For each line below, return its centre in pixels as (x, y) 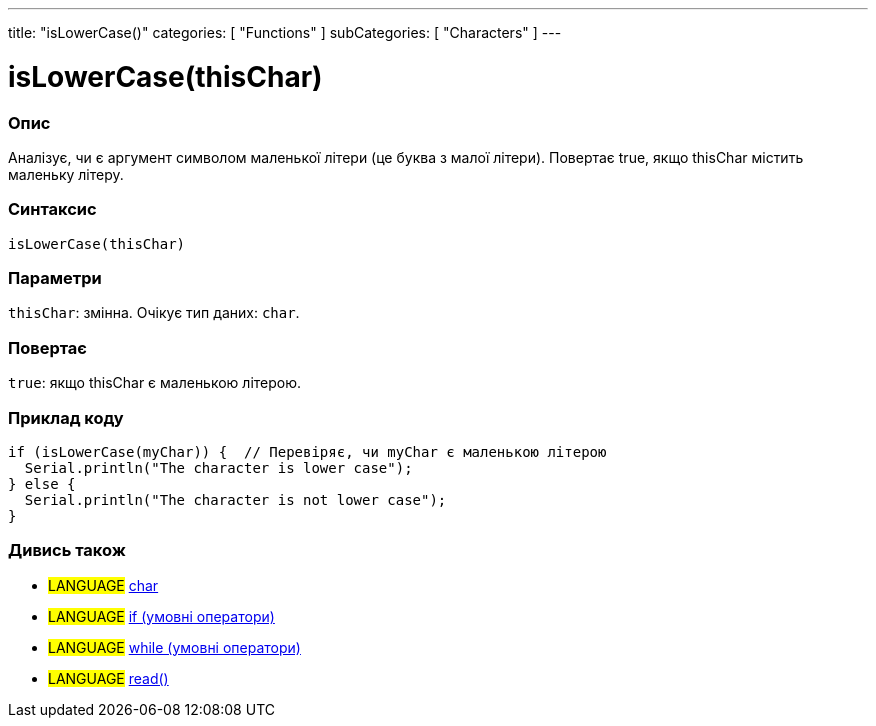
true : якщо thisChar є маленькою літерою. (155, 383)
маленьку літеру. (66, 174)
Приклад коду (66, 417)
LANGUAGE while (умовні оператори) (174, 647)
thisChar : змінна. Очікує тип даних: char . (154, 313)
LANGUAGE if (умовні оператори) (161, 616)
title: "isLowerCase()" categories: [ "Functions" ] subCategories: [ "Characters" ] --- (285, 32)
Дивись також (67, 550)
